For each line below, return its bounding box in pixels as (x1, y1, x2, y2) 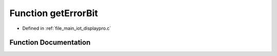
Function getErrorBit (9, 8, 98, 19)
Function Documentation (9, 38, 91, 47)
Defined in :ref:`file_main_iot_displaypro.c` (22, 25, 111, 31)
